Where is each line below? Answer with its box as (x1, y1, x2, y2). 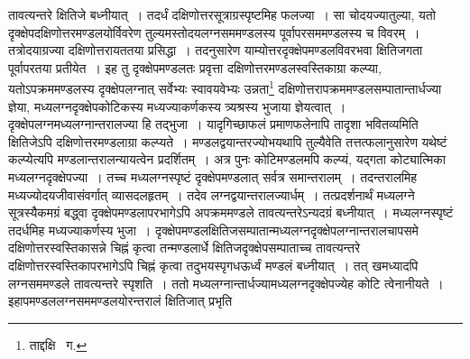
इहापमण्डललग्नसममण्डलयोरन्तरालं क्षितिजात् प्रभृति (8, 291, 233, 310)
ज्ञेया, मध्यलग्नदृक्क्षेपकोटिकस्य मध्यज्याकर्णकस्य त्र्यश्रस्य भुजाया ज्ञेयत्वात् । (8, 97, 346, 115)
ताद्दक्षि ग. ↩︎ (29, 335, 88, 354)
